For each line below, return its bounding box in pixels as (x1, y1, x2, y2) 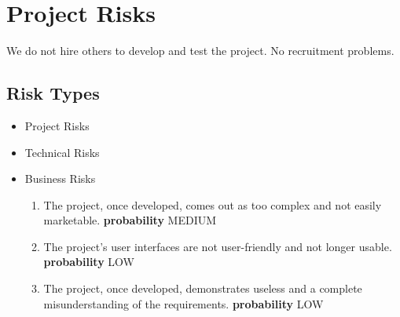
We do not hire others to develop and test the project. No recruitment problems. (6, 42, 394, 59)
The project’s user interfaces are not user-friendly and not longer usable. (43, 238, 392, 254)
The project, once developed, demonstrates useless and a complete (43, 280, 362, 297)
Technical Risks (24, 144, 100, 160)
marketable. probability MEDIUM (43, 212, 217, 228)
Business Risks (24, 170, 96, 187)
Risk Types (6, 81, 100, 105)
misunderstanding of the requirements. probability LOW (43, 295, 324, 312)
